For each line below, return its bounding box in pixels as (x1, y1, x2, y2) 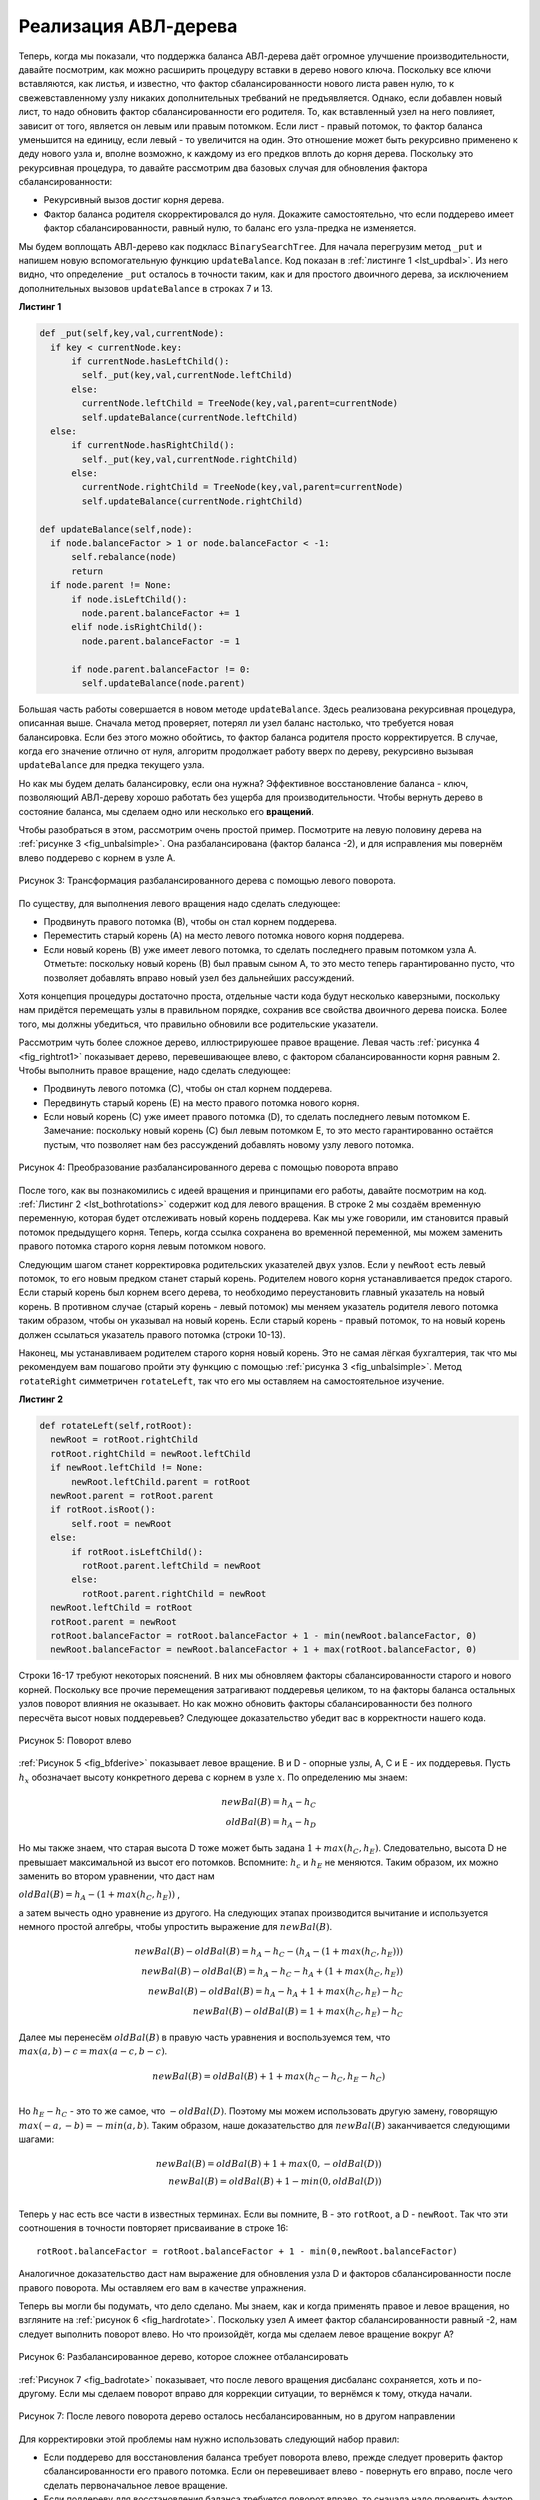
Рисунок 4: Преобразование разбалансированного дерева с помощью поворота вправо (18, 1161, 399, 1174)
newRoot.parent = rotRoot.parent (50, 1490, 214, 1502)
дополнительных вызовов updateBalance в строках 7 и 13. (18, 282, 274, 294)
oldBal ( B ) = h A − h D (225, 1816, 317, 1830)
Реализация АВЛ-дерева (18, 15, 238, 37)
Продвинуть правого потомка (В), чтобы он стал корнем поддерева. (43, 916, 337, 927)
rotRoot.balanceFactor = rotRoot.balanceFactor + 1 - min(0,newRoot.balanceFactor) (36, 2245, 459, 2257)
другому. (18, 2387, 57, 2399)
